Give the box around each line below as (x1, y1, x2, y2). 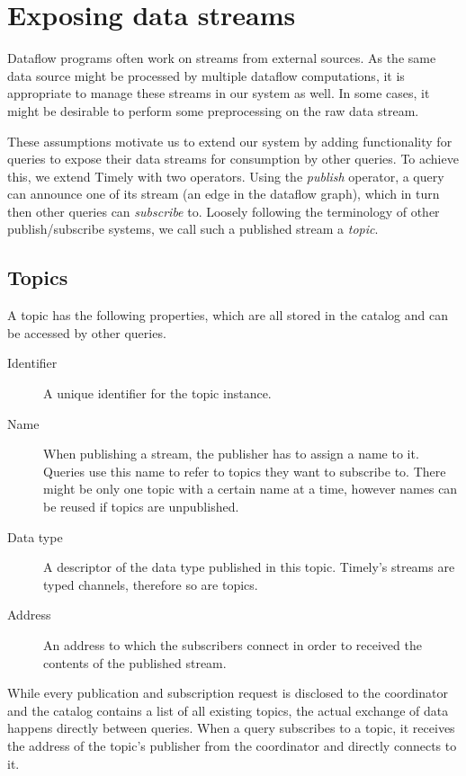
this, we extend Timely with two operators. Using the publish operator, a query (7, 166, 444, 185)
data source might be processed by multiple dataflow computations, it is (7, 66, 405, 85)
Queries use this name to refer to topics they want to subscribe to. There (43, 461, 446, 480)
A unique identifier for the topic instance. (43, 384, 272, 403)
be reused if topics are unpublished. (43, 497, 239, 516)
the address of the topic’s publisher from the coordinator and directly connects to (7, 736, 457, 754)
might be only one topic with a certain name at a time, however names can (43, 479, 458, 498)
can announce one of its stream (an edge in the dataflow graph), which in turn (7, 184, 440, 203)
